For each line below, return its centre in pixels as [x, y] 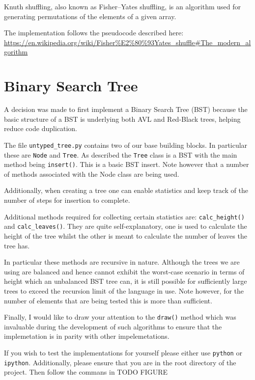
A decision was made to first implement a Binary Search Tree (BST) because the [126, 109]
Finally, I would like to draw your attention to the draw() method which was [120, 317]
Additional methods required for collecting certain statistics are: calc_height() [124, 216]
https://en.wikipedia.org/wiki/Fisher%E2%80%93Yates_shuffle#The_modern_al [127, 42]
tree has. [17, 245]
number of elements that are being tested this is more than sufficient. [108, 300]
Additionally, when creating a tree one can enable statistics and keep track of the [126, 190]
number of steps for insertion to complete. [67, 200]
